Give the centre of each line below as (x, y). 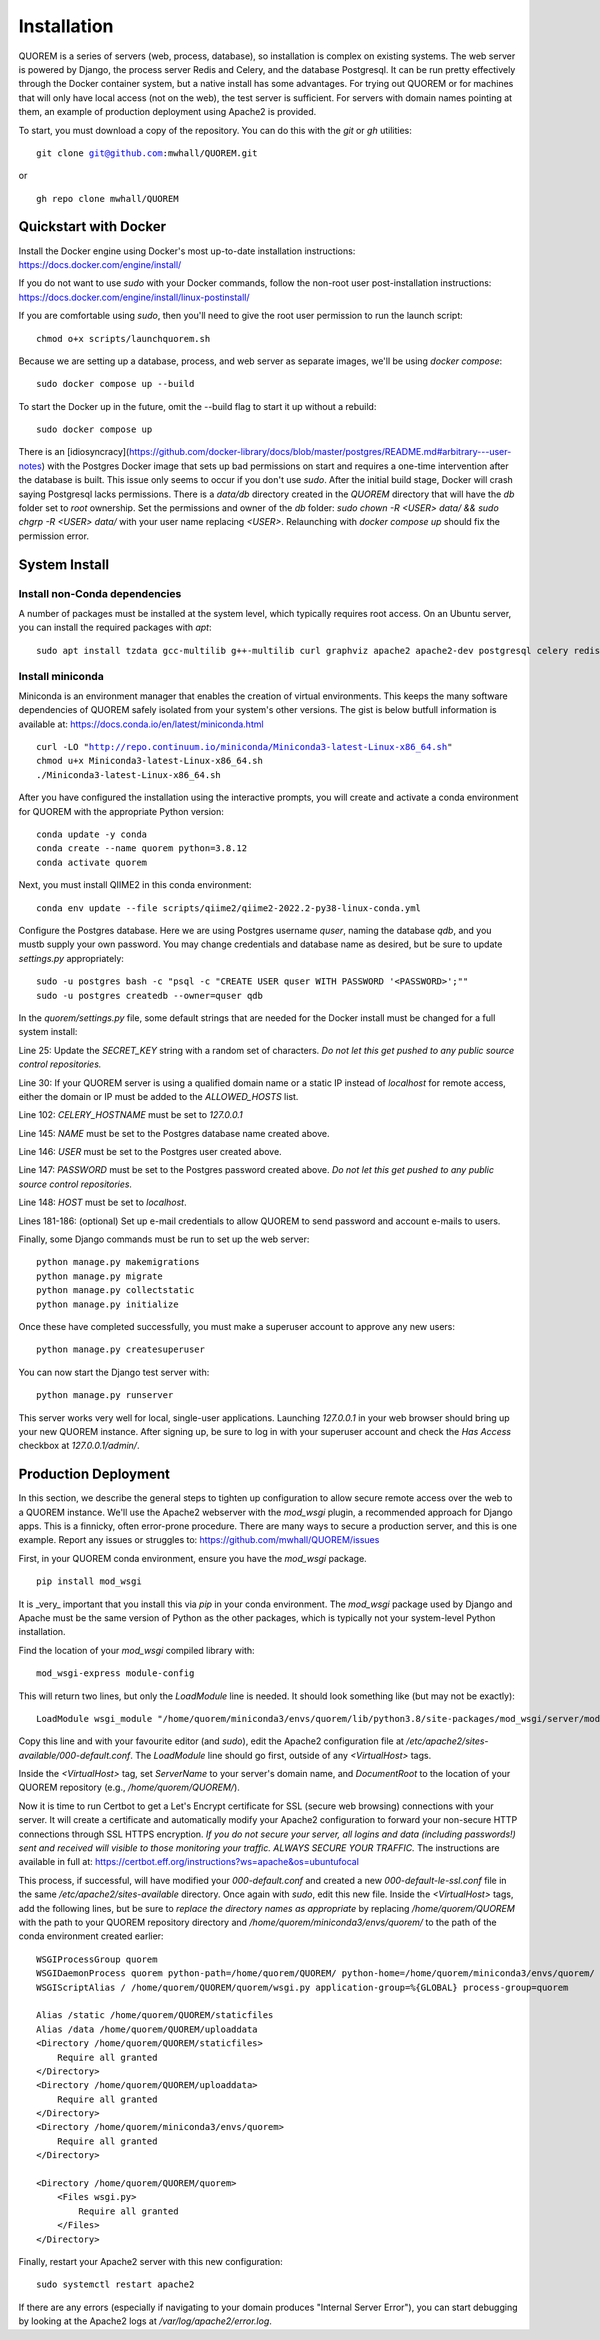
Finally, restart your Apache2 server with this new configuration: (151, 2261)
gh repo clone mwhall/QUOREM (107, 198)
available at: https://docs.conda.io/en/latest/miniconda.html (141, 724)
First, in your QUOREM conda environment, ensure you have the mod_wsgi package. (192, 1558)
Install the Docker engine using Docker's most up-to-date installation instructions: (187, 251)
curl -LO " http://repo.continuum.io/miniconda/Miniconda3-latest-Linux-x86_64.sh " (244, 747)
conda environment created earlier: (91, 1936)
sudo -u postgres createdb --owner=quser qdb (150, 995)
